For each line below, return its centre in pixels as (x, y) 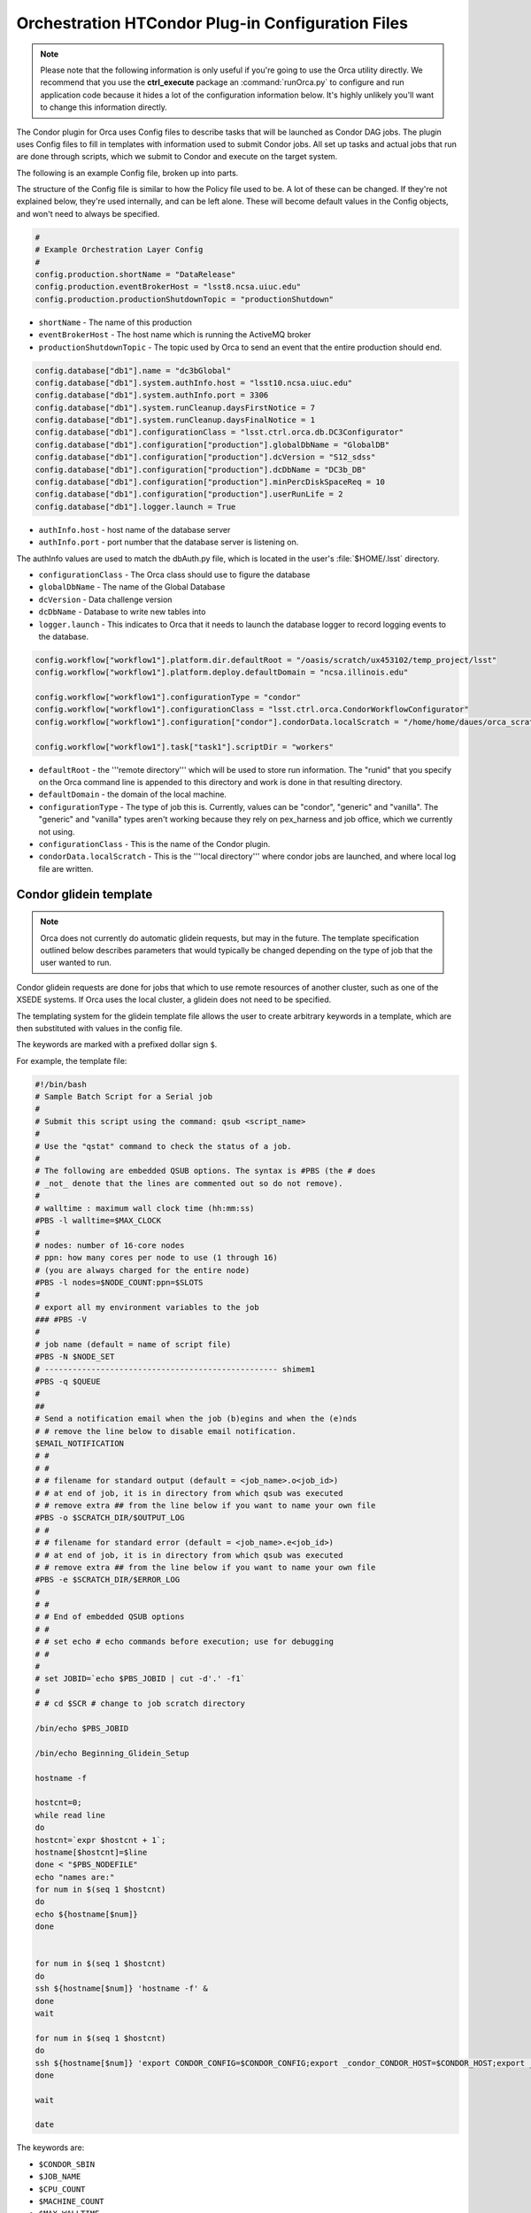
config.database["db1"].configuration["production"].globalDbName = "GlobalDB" (212, 444)
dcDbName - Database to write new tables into (122, 612)
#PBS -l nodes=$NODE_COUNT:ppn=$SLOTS (119, 1282)
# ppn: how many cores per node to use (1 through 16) (156, 1258)
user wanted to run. (76, 963)
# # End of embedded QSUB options (110, 1617)
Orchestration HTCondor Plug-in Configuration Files (212, 23)
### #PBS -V (61, 1320)
